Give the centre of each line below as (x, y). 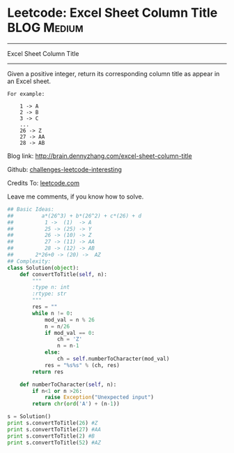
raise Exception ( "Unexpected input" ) (99, 397)
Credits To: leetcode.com (44, 182)
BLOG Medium (45, 28)
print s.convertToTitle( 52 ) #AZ (54, 443)
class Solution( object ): (43, 268)
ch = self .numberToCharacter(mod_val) (113, 359)
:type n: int (51, 287)
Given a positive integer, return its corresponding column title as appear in (114, 73)
